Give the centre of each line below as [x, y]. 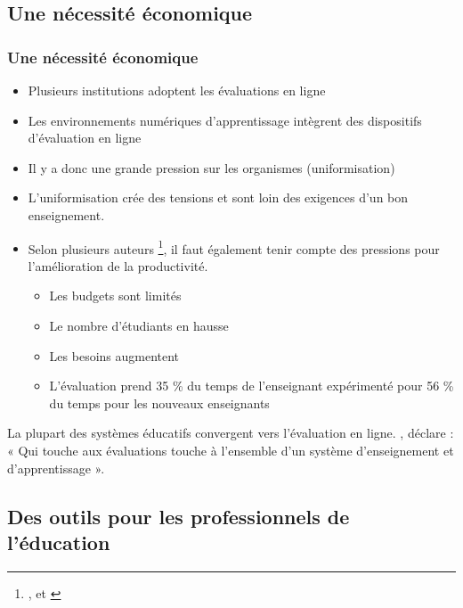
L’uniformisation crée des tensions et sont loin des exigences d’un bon [218, 197]
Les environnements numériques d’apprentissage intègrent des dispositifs [225, 120]
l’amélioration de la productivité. [118, 265]
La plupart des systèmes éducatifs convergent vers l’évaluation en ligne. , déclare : [231, 433]
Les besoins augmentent [114, 355]
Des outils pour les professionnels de [179, 516]
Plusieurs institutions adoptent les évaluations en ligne [177, 90]
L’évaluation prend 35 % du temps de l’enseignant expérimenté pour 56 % [252, 386]
